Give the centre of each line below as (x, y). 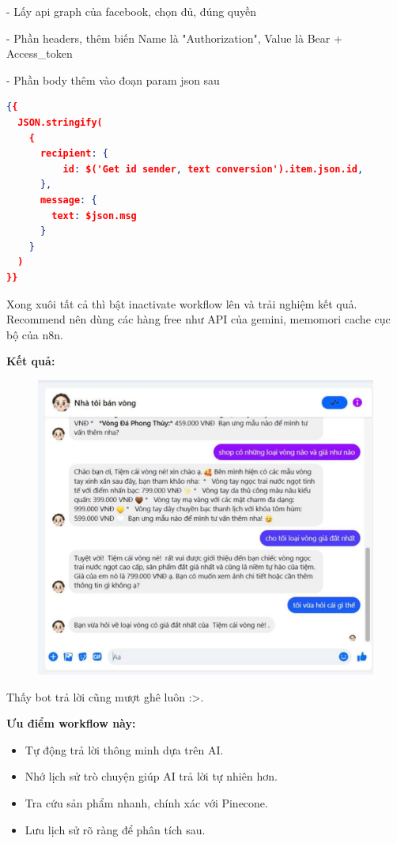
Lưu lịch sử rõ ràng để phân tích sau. (115, 829)
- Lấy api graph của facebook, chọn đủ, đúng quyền (132, 11)
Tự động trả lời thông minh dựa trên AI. (124, 749)
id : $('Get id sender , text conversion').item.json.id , (213, 169)
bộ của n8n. (35, 334)
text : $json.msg (94, 215)
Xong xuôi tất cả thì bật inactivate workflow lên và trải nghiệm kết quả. (182, 303)
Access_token (40, 53)
